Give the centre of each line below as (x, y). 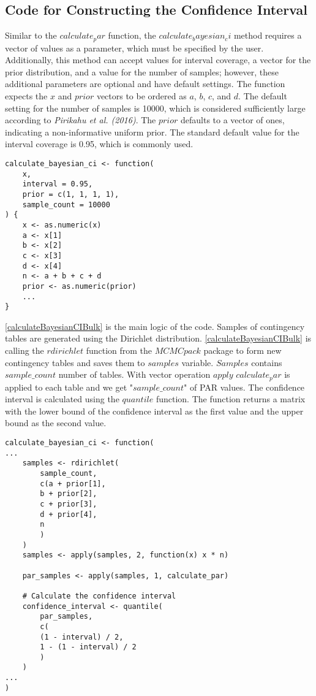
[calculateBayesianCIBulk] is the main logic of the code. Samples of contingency (155, 326)
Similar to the (31, 35)
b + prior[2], (69, 494)
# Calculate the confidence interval (99, 596)
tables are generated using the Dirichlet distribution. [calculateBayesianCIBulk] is (158, 338)
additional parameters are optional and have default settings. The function (145, 84)
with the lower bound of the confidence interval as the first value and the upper (154, 411)
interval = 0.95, (58, 184)
